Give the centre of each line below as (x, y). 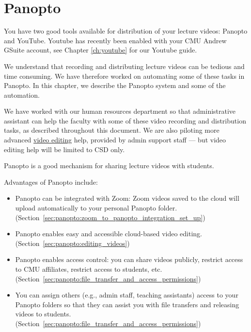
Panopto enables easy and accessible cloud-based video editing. (109, 234)
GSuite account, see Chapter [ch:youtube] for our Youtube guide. (101, 50)
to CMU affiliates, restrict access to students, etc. (89, 269)
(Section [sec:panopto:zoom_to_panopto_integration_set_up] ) (110, 217)
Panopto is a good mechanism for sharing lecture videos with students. (109, 166)
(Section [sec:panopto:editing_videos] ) (72, 243)
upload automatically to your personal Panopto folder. (96, 208)
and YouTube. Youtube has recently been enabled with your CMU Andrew (115, 40)
